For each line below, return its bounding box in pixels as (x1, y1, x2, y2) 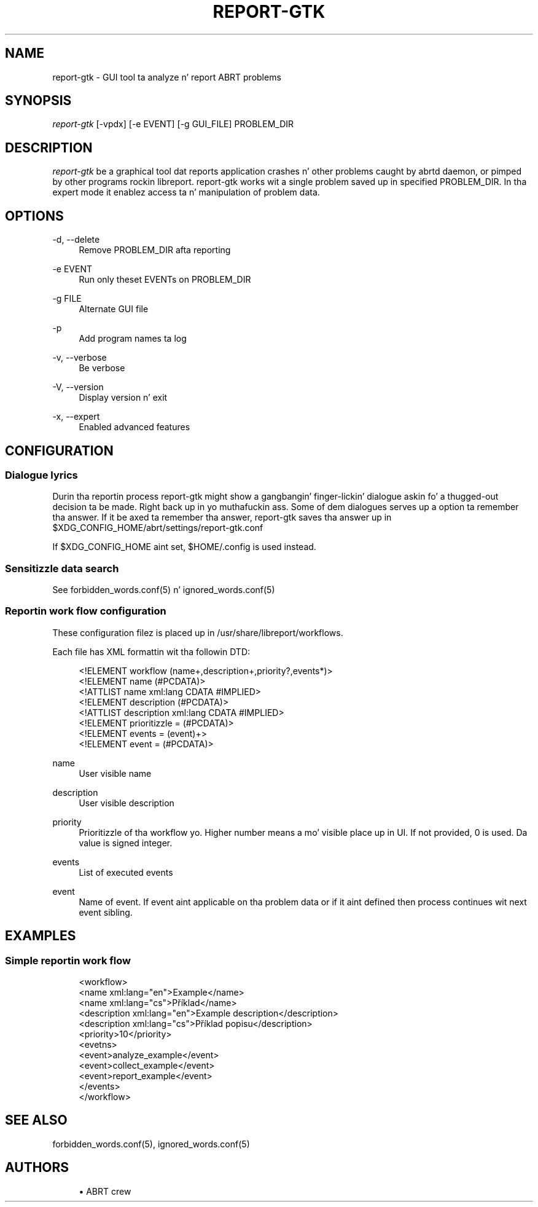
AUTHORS (5, 1160, 69, 1176)
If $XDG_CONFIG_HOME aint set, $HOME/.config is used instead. (52, 541, 316, 552)
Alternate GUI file (79, 304, 149, 315)
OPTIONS (5, 208, 64, 224)
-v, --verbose (52, 352, 107, 363)
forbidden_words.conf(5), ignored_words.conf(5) (52, 1138, 250, 1149)
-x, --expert (52, 411, 100, 422)
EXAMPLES (5, 928, 76, 944)
